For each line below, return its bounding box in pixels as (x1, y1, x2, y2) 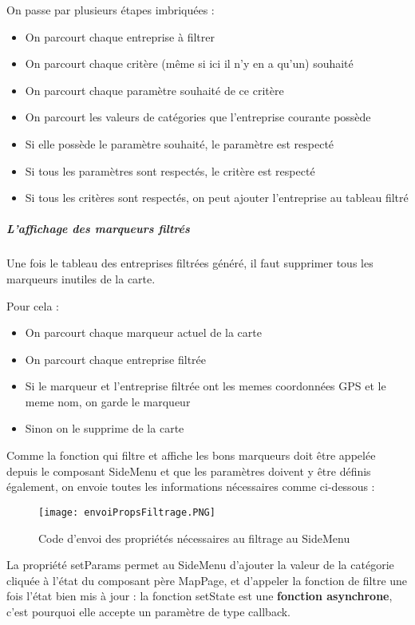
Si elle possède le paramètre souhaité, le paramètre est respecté (25, 135, 334, 152)
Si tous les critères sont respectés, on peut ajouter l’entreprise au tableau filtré (25, 189, 409, 206)
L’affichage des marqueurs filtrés (6, 220, 190, 237)
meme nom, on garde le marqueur (25, 393, 191, 409)
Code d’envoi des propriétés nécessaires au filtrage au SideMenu (38, 529, 350, 546)
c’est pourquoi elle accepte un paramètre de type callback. (6, 603, 291, 619)
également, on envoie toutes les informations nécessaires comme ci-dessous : (6, 478, 375, 495)
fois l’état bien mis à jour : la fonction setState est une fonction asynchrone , (6, 587, 393, 604)
